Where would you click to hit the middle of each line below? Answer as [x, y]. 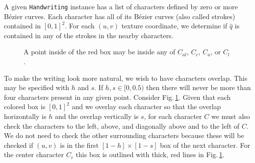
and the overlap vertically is [97, 116]
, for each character [173, 116]
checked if [19, 145]
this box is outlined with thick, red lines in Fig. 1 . [150, 154]
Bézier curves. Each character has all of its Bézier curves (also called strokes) [120, 16]
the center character [34, 154]
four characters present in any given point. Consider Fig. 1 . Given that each [117, 97]
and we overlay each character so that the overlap [146, 106]
